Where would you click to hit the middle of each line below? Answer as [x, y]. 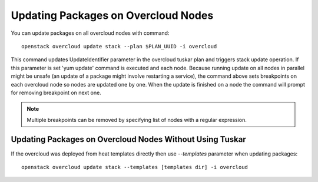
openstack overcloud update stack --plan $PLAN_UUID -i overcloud [119, 46]
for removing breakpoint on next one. [56, 92]
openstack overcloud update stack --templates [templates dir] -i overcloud [135, 167]
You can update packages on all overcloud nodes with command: [90, 33]
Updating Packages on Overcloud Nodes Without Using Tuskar [129, 139]
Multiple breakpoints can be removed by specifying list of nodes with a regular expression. [137, 120]
